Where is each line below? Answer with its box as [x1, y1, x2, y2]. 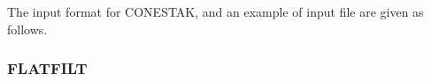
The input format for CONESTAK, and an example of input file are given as [7, 3, 424, 20]
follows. [7, 19, 48, 38]
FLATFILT [7, 57, 88, 79]
